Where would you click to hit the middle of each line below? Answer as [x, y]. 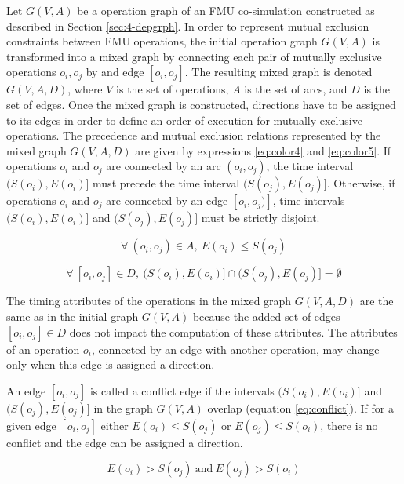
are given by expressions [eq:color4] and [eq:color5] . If [263, 150]
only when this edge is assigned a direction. [111, 364]
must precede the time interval [166, 183]
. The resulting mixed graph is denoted [278, 72]
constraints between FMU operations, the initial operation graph [162, 41]
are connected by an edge [167, 200]
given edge [31, 425]
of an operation [43, 349]
